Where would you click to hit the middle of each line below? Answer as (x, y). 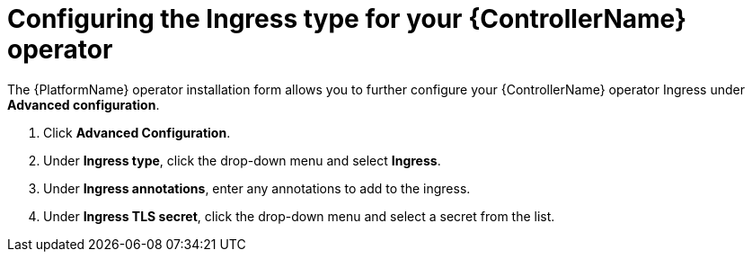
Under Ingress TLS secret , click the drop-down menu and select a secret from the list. (299, 216)
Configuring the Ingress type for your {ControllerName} (347, 19)
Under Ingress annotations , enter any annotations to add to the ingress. (257, 188)
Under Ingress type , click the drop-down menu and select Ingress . (242, 160)
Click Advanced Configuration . (137, 132)
